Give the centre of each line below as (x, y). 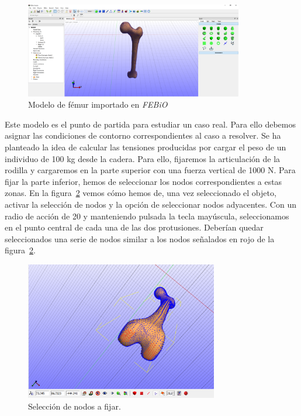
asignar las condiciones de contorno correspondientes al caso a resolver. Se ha (143, 135)
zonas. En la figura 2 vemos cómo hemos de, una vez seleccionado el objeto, (141, 193)
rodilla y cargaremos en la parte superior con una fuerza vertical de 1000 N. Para (150, 170)
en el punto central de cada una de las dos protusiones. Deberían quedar (134, 227)
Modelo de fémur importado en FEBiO (98, 104)
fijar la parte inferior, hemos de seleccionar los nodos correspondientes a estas (143, 181)
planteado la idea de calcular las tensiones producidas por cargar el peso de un (146, 147)
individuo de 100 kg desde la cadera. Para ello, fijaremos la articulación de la (143, 158)
